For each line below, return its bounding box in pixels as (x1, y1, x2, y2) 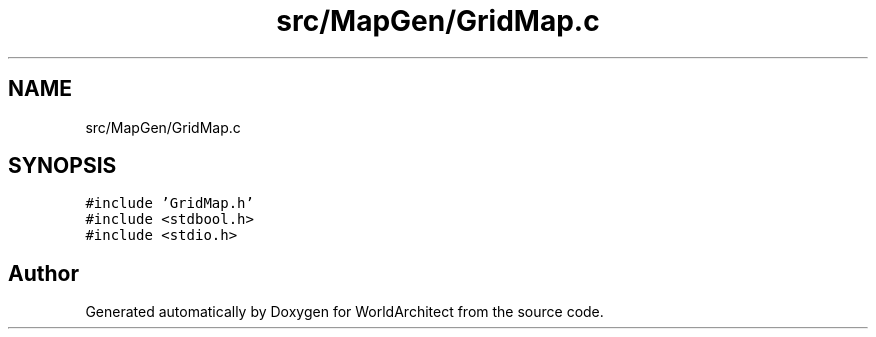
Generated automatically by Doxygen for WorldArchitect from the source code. (85, 303, 604, 321)
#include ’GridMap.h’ (85, 195, 254, 212)
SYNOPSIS (8, 153, 117, 179)
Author (8, 260, 79, 286)
